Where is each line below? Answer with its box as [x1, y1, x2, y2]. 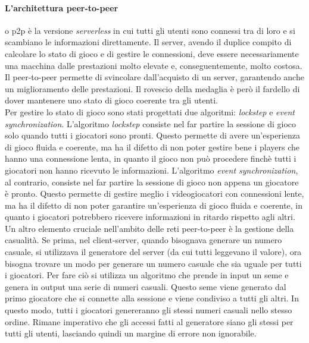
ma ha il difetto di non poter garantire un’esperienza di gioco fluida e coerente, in [5, 199, 303, 211]
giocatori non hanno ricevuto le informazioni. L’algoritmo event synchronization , [5, 163, 298, 176]
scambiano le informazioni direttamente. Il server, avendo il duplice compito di [5, 36, 292, 48]
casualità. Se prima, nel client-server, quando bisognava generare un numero [5, 234, 282, 246]
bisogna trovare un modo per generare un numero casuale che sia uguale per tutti [5, 257, 302, 269]
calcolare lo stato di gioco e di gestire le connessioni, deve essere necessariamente [5, 47, 299, 59]
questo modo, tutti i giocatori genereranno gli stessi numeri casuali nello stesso [5, 304, 292, 316]
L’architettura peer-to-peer [5, 1, 118, 14]
